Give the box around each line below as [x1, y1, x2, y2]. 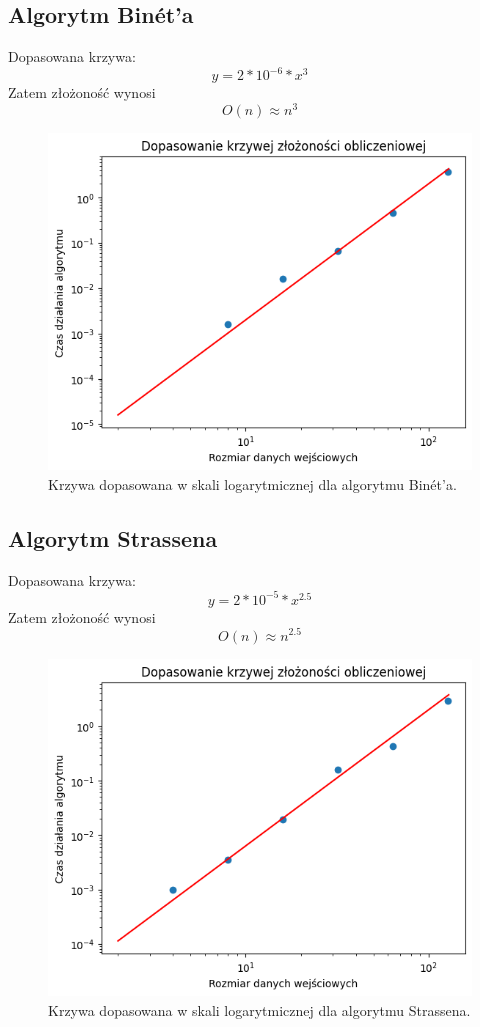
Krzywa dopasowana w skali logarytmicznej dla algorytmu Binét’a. [48, 474, 457, 494]
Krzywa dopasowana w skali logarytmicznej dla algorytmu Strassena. [48, 999, 471, 1020]
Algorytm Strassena [8, 522, 218, 553]
